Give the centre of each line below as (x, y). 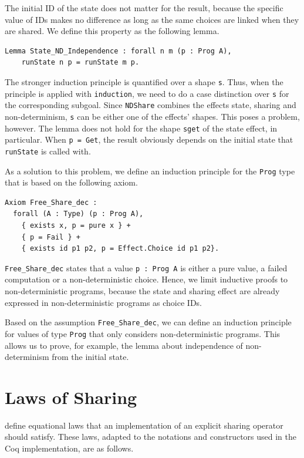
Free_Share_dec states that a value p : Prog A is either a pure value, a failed (146, 267)
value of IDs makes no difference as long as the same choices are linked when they (152, 19)
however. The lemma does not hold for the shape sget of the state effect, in (141, 128)
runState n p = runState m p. (80, 63)
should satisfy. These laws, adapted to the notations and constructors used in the (151, 437)
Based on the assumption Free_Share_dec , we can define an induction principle (148, 322)
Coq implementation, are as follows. (69, 448)
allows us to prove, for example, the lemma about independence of (124, 345)
